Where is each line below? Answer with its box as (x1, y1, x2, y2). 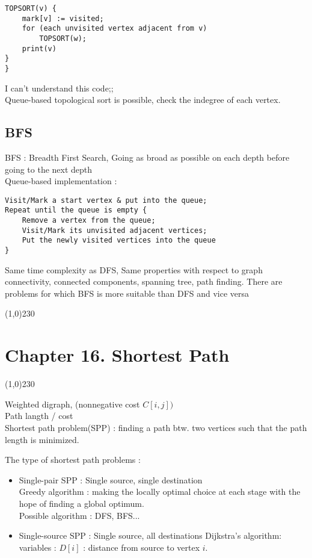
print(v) (22, 44, 57, 53)
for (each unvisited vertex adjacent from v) (22, 24, 207, 33)
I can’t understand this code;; (5, 81, 114, 94)
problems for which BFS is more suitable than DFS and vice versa (5, 287, 249, 299)
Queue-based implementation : (5, 175, 117, 187)
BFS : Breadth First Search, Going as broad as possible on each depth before (5, 150, 290, 163)
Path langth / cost (5, 409, 73, 422)
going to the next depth (5, 163, 93, 175)
